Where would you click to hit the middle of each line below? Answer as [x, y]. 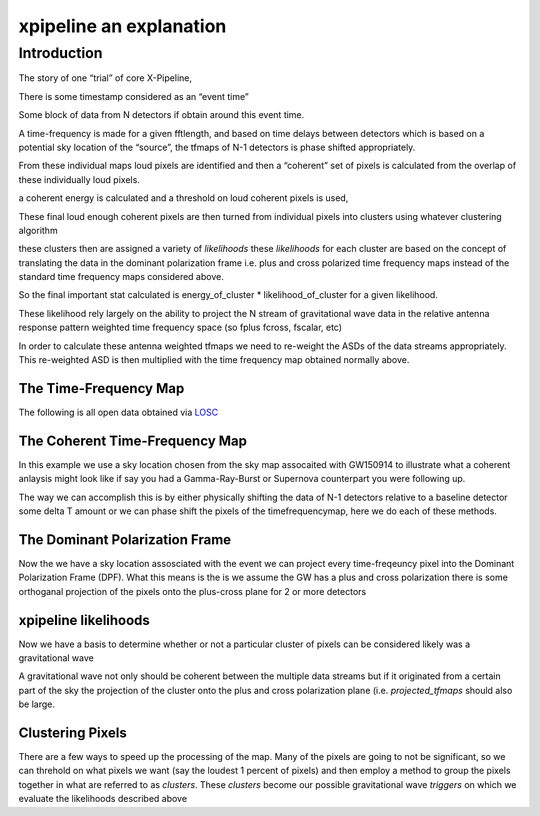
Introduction [60, 53]
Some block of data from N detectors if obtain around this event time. [161, 115]
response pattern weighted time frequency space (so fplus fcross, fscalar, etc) [180, 327]
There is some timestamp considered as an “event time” [133, 96]
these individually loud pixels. [79, 179]
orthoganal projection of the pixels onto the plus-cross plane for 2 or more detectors [192, 591]
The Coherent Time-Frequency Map [133, 440]
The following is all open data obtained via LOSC [118, 412]
